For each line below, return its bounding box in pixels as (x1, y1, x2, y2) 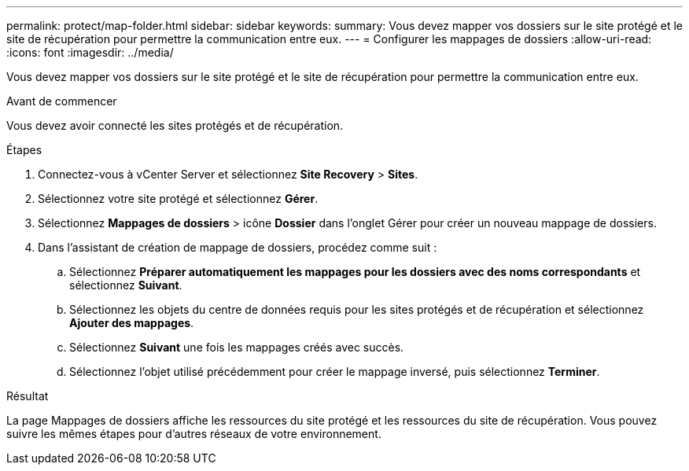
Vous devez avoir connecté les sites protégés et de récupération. (6, 119, 344, 132)
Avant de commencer (6, 94, 117, 108)
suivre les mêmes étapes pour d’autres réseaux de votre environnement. (6, 427, 381, 440)
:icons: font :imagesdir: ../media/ (6, 46, 174, 59)
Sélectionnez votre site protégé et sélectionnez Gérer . (38, 192, 319, 205)
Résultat (6, 389, 49, 403)
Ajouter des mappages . (69, 316, 194, 329)
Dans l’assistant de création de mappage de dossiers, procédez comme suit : (38, 241, 437, 254)
